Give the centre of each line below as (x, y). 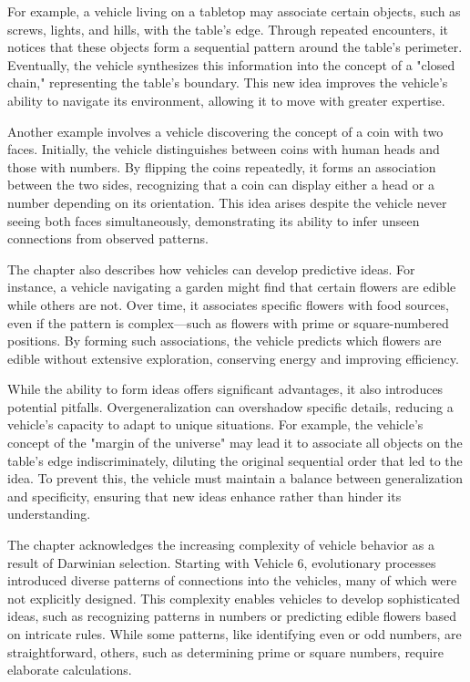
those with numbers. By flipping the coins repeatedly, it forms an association (222, 166)
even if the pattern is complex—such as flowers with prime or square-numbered (228, 322)
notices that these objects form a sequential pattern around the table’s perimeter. (235, 47)
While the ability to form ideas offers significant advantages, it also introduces (225, 389)
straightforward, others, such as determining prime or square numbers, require (225, 651)
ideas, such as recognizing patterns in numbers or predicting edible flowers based (232, 616)
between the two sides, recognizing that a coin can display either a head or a (221, 185)
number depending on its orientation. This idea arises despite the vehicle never (227, 202)
